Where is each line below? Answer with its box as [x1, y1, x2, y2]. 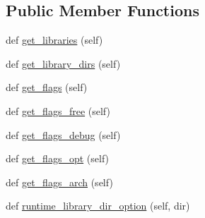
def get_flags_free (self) [6, 103, 110, 118]
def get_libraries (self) [6, 32, 103, 47]
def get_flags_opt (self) [6, 151, 110, 166]
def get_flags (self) [6, 80, 88, 95]
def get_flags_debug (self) [6, 127, 121, 142]
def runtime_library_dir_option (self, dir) [6, 198, 190, 213]
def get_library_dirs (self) [6, 56, 121, 71]
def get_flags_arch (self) [6, 174, 113, 189]
